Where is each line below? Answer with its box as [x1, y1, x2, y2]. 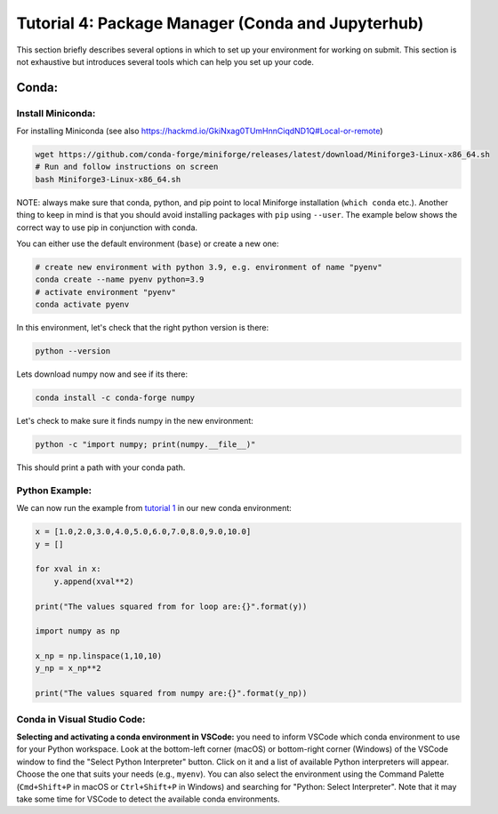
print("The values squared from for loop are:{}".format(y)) [35, 601, 308, 611]
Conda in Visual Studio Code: [16, 713, 146, 725]
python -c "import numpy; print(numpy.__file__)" [35, 440, 256, 450]
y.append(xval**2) [53, 576, 134, 587]
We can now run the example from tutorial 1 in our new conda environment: [16, 503, 293, 514]
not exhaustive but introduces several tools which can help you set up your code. [16, 56, 315, 67]
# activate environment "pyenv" [35, 287, 177, 297]
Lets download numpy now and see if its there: [16, 369, 189, 379]
